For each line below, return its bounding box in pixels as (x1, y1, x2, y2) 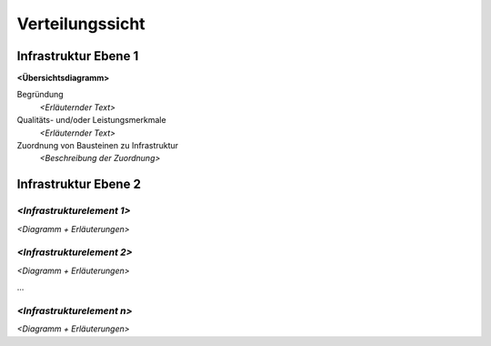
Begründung (16, 89, 64, 100)
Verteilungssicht (16, 14, 145, 34)
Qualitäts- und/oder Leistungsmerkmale (16, 115, 167, 126)
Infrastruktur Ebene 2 (16, 177, 141, 192)
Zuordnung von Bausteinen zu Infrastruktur (16, 140, 179, 151)
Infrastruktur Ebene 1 (16, 48, 139, 64)
